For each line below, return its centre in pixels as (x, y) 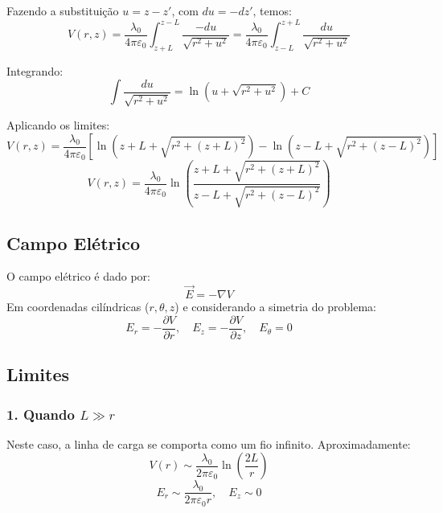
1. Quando (41, 414)
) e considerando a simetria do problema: (275, 307)
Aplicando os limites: (58, 125)
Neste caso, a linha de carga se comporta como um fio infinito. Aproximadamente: (209, 443)
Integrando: (35, 70)
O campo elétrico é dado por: (78, 276)
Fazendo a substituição (63, 10)
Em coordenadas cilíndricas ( (78, 307)
